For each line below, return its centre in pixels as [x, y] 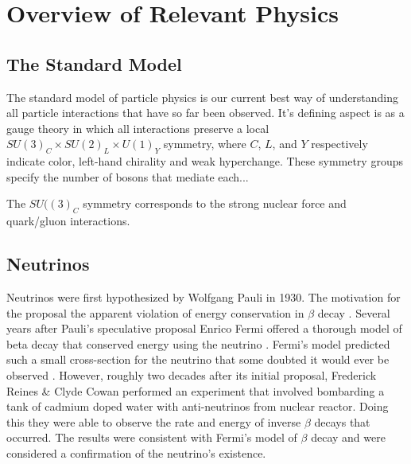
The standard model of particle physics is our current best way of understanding [203, 97]
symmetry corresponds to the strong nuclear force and [215, 203]
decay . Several [354, 312]
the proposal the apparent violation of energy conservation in [155, 312]
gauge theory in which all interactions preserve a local [138, 128]
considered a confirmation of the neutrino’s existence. [136, 452]
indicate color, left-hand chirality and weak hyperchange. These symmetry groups [205, 161]
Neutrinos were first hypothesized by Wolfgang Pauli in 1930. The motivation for [204, 296]
